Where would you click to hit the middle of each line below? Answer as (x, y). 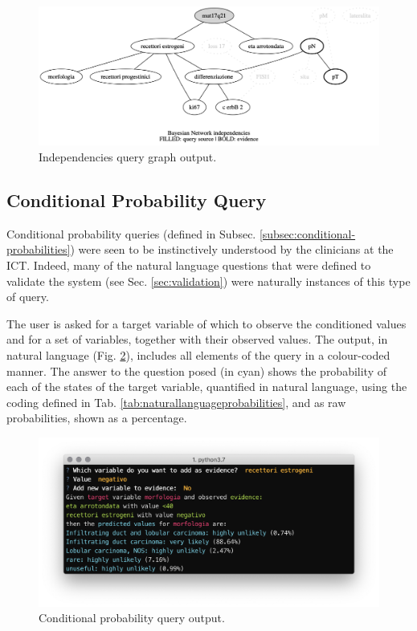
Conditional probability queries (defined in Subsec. (131, 233)
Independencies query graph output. (128, 157)
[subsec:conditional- (307, 233)
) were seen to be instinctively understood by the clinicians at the (232, 249)
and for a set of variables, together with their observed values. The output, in (197, 339)
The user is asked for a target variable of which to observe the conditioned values (206, 323)
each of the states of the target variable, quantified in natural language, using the (207, 387)
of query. (28, 297)
